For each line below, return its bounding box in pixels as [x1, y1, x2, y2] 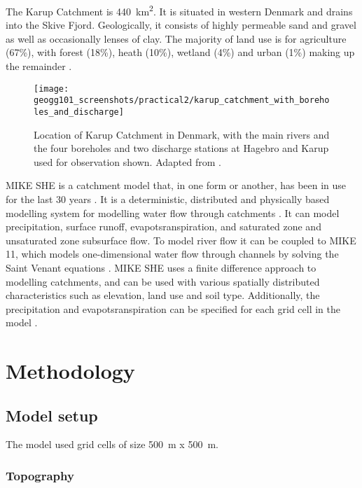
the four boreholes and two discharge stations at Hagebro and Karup [34, 141, 329, 155]
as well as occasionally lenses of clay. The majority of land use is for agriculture [6, 31, 347, 46]
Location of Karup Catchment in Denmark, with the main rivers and [34, 127, 330, 141]
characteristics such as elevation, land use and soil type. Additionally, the [6, 288, 320, 302]
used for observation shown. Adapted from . [34, 154, 221, 169]
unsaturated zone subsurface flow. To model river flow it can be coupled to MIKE [6, 232, 356, 247]
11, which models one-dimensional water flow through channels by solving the [6, 246, 339, 261]
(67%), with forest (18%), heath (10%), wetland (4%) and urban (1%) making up [6, 45, 355, 60]
